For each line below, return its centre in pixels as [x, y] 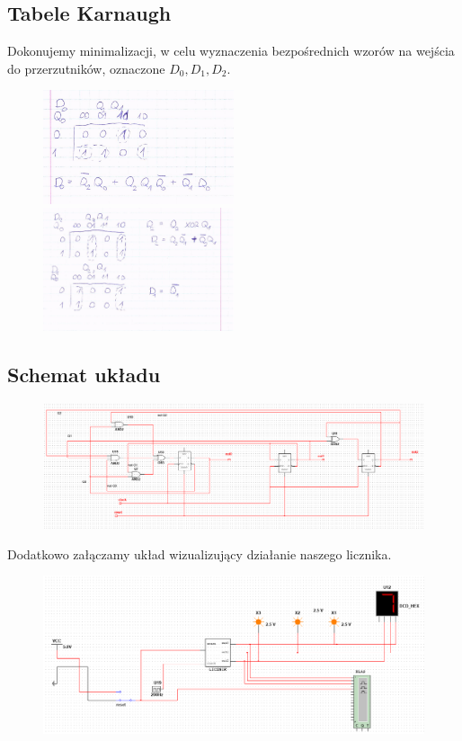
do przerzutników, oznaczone [86, 68]
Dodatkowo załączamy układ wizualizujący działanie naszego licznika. [200, 554]
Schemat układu [84, 374]
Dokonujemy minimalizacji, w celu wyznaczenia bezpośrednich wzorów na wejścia [231, 51]
